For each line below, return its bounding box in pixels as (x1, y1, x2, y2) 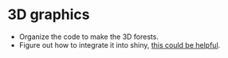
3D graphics (7, 6, 90, 24)
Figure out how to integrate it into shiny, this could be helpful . (18, 40, 221, 49)
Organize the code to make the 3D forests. (18, 32, 159, 41)
